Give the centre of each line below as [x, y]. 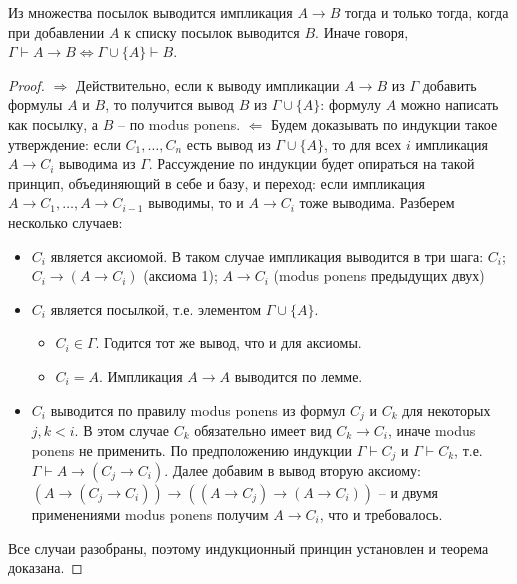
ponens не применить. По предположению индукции [191, 449]
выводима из [97, 163]
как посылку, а [53, 123]
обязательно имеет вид [263, 429]
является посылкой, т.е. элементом [156, 308]
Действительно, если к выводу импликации [207, 84]
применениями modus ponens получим [150, 514]
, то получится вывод [169, 104]
